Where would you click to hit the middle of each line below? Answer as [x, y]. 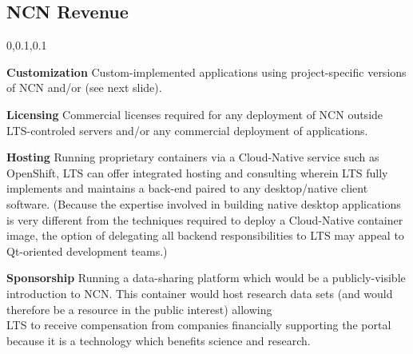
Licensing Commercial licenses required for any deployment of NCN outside [195, 114]
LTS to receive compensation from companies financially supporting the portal [199, 325]
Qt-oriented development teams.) [87, 251]
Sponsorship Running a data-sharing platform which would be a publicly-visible [206, 278]
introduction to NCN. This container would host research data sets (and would [200, 293]
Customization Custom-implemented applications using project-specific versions [206, 72]
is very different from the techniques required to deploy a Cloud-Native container [205, 219]
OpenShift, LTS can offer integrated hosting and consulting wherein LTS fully [197, 172]
